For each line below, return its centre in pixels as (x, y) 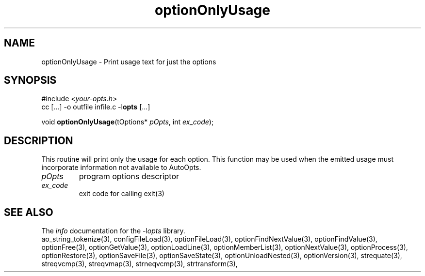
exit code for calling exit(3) (122, 194)
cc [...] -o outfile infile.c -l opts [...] (96, 107)
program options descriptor (129, 176)
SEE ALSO (29, 212)
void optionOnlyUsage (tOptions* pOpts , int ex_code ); (128, 122)
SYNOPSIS (30, 80)
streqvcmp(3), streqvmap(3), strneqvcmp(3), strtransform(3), (139, 264)
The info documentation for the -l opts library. (113, 231)
